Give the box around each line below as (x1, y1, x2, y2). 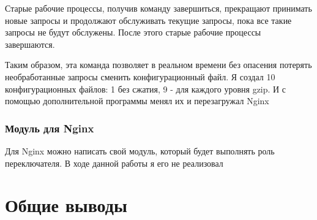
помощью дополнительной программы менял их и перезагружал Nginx (5, 94, 269, 107)
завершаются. (5, 37, 55, 50)
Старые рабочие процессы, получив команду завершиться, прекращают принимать (5, 2, 312, 14)
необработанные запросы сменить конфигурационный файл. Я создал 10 (5, 70, 275, 83)
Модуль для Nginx (5, 120, 94, 135)
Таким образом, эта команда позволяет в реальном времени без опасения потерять (5, 58, 312, 71)
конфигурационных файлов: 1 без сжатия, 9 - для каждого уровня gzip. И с (5, 82, 286, 95)
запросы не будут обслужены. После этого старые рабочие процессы (5, 26, 261, 39)
